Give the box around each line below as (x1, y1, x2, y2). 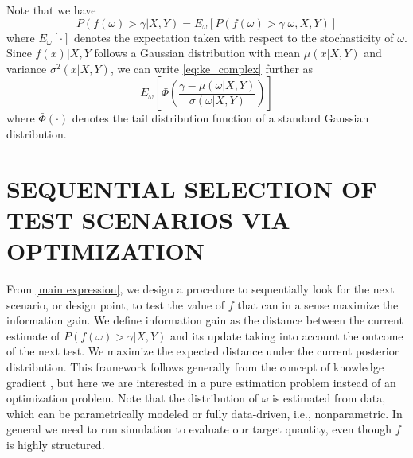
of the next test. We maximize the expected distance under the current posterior (6, 343, 399, 359)
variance (6, 60, 47, 76)
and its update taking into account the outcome (170, 327, 403, 343)
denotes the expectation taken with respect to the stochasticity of (73, 29, 394, 45)
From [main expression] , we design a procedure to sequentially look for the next (6, 281, 395, 297)
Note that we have (6, 2, 96, 17)
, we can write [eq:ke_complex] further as (110, 60, 314, 76)
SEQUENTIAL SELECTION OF (6, 172, 377, 204)
